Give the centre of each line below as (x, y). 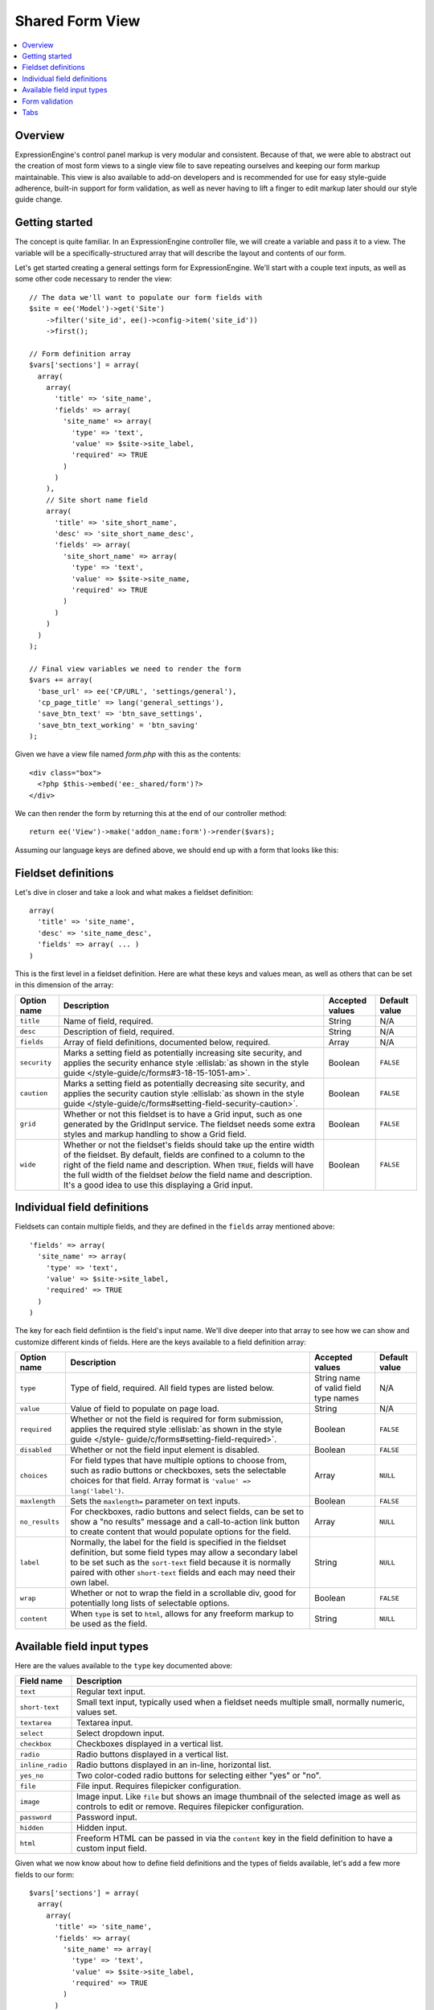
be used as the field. (109, 1624)
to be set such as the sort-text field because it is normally (180, 1562)
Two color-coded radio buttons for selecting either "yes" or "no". (199, 1775)
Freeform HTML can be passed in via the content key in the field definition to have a (235, 1839)
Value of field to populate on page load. (145, 1409)
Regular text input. (111, 1692)
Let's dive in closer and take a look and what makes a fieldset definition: (134, 892)
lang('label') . (97, 1491)
